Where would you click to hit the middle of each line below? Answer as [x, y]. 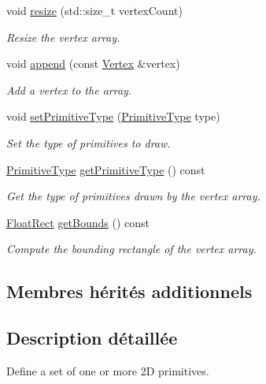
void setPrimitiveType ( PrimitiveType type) [113, 116]
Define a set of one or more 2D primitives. [108, 370]
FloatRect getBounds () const [78, 222]
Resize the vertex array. [63, 37]
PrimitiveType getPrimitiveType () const [106, 169]
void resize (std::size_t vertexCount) [94, 10]
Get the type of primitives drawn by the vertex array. [133, 196]
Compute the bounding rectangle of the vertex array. [131, 249]
